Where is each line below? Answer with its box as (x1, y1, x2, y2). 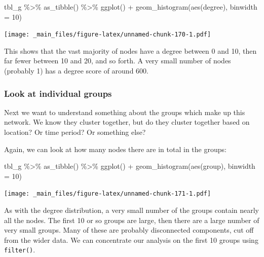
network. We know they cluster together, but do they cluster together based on (4, 117, 250, 127)
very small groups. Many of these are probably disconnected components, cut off (4, 225, 254, 235)
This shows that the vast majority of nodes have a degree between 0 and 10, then (4, 45, 257, 56)
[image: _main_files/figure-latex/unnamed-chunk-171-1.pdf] (4, 190, 211, 198)
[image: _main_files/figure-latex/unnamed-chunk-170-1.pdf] (4, 31, 211, 39)
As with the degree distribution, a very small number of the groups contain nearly (4, 205, 259, 215)
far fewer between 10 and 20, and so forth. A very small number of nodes (4, 55, 231, 66)
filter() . (4, 244, 35, 255)
